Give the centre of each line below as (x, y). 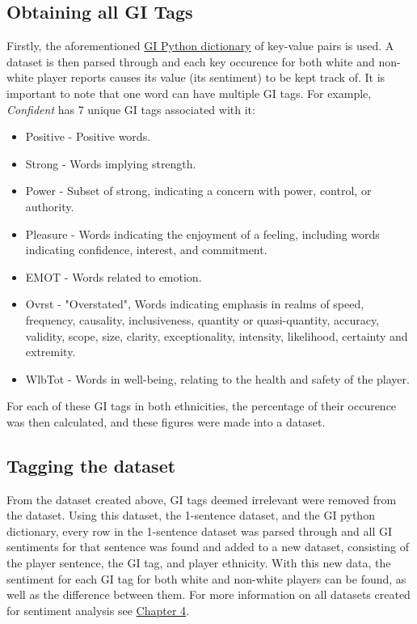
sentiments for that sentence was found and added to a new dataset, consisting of (208, 547)
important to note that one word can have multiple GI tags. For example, (189, 93)
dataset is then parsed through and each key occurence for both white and (191, 61)
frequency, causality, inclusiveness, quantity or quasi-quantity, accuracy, (202, 319)
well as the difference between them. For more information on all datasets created (208, 594)
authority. (50, 206)
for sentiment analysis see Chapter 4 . (98, 610)
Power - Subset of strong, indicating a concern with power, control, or (198, 191)
